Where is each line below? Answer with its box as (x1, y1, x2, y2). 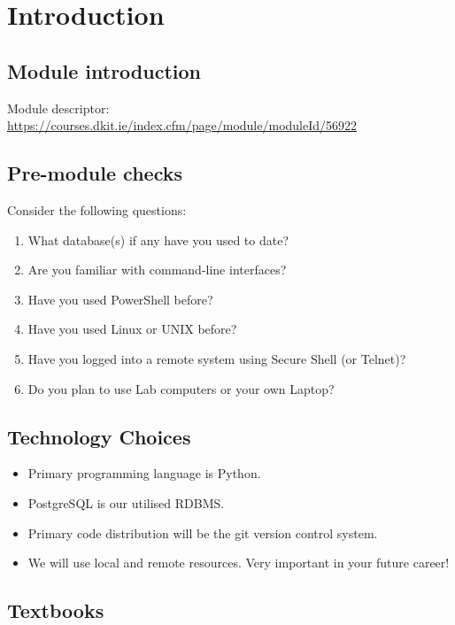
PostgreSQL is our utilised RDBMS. (27, 493, 225, 512)
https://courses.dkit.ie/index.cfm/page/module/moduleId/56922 (7, 116, 358, 135)
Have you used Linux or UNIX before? (27, 320, 237, 338)
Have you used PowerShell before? (27, 289, 213, 308)
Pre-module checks (7, 159, 182, 187)
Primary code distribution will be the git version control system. (27, 523, 378, 542)
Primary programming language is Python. (27, 464, 261, 482)
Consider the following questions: (7, 200, 187, 219)
